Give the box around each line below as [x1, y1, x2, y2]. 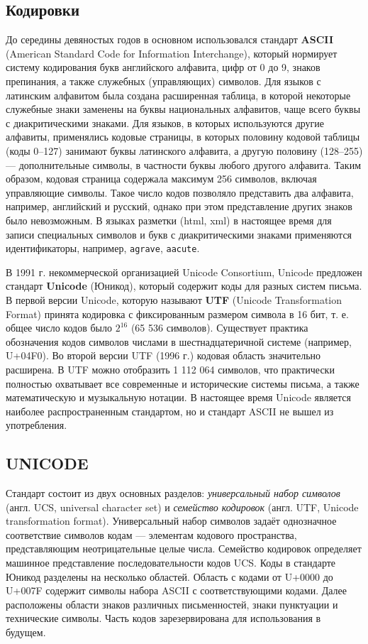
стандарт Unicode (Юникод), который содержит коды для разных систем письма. [6, 278, 362, 293]
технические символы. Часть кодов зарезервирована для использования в [6, 611, 321, 626]
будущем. [6, 625, 46, 640]
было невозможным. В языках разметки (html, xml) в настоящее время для [6, 212, 332, 227]
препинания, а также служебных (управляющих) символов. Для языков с [6, 73, 321, 88]
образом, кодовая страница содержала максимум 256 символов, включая [6, 171, 317, 186]
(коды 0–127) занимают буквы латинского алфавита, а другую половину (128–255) [6, 143, 363, 158]
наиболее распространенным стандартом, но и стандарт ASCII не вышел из [6, 403, 334, 418]
